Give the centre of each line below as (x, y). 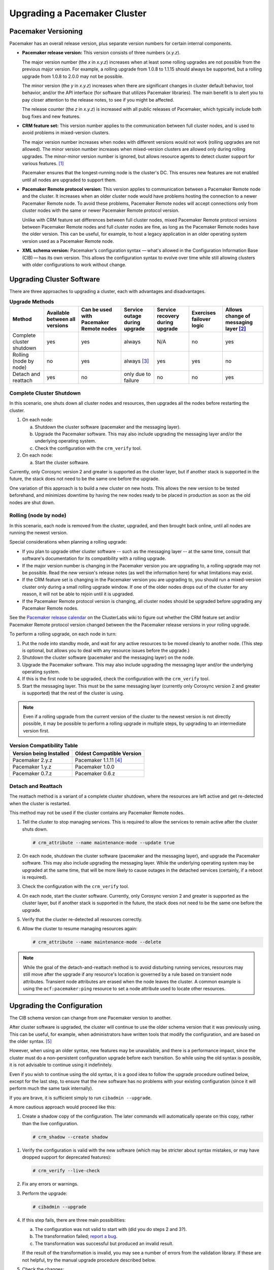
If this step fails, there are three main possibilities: (74, 1220)
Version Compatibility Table (44, 746)
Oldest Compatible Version (108, 753)
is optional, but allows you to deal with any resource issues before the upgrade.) (106, 650)
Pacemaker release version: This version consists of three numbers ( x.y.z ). (101, 53)
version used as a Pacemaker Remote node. (68, 241)
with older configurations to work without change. (74, 265)
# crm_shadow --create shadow (70, 1137)
